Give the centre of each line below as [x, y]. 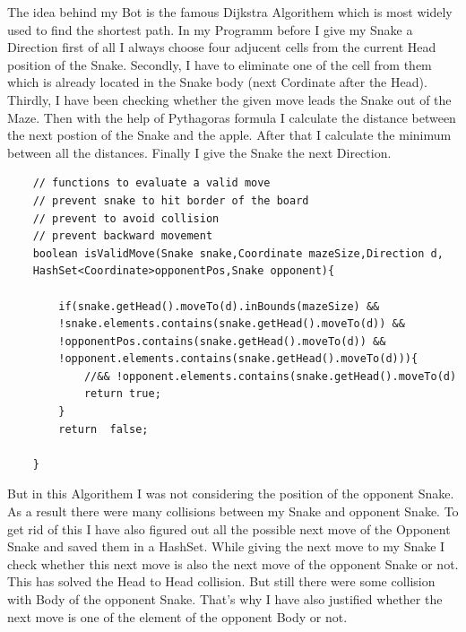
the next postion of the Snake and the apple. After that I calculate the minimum [229, 135]
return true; [122, 394]
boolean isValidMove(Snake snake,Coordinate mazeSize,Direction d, [238, 253]
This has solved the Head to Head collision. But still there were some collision [221, 581]
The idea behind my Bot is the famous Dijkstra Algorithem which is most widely [230, 12]
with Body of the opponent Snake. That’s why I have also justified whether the [225, 599]
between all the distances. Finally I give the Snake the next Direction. [199, 152]
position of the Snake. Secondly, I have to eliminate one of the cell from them [220, 64]
